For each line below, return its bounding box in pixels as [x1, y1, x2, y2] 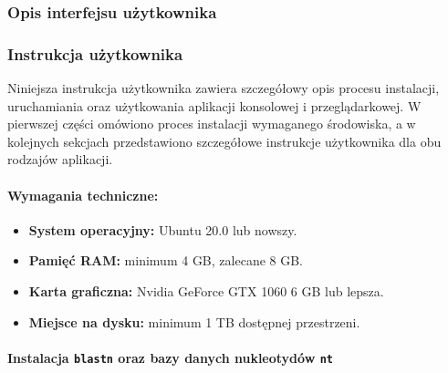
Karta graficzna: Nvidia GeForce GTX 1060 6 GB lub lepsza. [28, 282, 384, 301]
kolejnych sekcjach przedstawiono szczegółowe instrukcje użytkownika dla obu [7, 131, 442, 150]
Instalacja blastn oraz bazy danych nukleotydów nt [7, 347, 333, 367]
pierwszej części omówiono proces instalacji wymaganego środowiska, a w [7, 114, 416, 133]
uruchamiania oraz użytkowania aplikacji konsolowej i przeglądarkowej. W [7, 96, 422, 115]
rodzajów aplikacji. [7, 150, 113, 169]
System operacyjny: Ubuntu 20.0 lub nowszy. [28, 220, 297, 239]
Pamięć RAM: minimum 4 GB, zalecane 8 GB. [28, 251, 303, 270]
